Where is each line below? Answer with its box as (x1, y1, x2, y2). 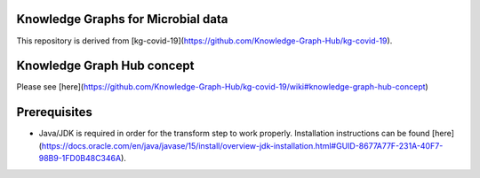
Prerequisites (16, 104, 92, 120)
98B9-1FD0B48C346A (38, 153, 122, 164)
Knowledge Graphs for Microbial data (16, 12, 228, 27)
